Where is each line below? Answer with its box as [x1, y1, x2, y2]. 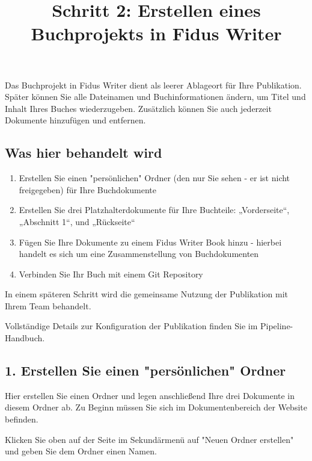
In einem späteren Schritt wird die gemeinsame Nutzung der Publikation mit [5, 288, 289, 300]
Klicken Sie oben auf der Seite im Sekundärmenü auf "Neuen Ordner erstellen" [5, 433, 294, 445]
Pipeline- [260, 320, 293, 332]
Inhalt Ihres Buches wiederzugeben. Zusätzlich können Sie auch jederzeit [5, 102, 272, 114]
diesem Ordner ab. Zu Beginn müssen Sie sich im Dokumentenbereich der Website [5, 401, 307, 413]
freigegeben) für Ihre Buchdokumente [19, 183, 157, 196]
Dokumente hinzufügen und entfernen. [5, 114, 146, 126]
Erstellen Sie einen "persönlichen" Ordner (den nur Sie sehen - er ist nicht [19, 172, 290, 184]
